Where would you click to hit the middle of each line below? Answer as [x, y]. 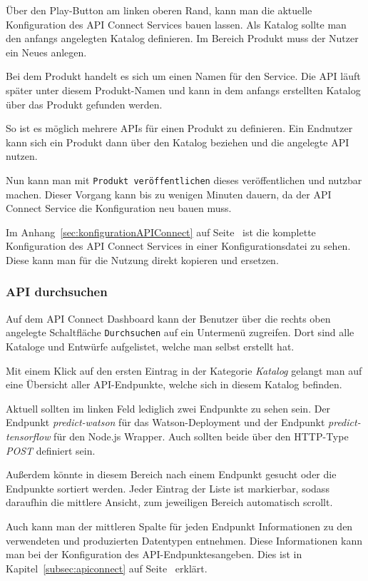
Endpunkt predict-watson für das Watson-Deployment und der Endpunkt [165, 422]
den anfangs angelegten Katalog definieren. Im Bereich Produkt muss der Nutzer [182, 38]
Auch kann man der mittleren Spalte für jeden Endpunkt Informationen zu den [179, 526]
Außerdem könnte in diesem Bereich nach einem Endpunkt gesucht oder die [171, 474]
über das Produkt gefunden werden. [84, 104]
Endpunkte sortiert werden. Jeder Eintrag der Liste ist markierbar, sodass [168, 488]
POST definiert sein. [51, 450]
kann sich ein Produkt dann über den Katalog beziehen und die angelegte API [178, 142]
